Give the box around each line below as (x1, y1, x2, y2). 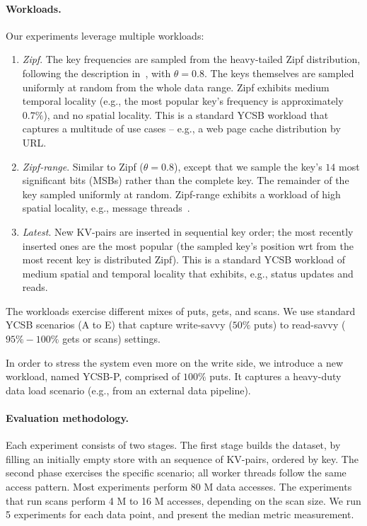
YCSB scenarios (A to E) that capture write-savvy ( (6, 317, 233, 332)
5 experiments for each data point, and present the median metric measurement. (6, 507, 354, 522)
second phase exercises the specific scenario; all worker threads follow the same (6, 465, 346, 480)
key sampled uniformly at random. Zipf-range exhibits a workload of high (22, 186, 341, 201)
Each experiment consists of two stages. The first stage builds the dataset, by (6, 438, 341, 452)
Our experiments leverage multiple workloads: (6, 28, 204, 42)
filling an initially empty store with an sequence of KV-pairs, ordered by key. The (6, 451, 359, 466)
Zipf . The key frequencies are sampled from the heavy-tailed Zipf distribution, (22, 52, 361, 67)
